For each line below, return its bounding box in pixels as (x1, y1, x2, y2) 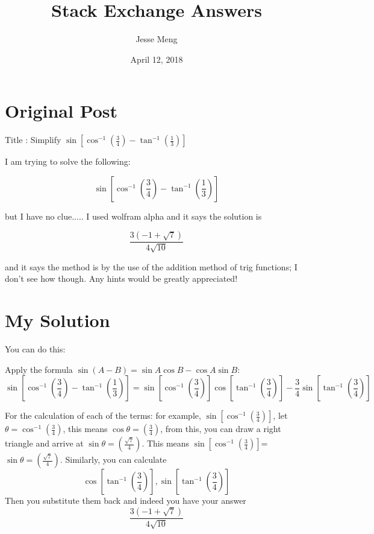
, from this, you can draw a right (160, 422, 281, 435)
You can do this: (5, 343, 66, 355)
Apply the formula (5, 363, 73, 375)
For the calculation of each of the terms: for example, (5, 409, 201, 422)
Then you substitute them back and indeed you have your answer (5, 494, 246, 507)
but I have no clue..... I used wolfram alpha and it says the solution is (5, 209, 262, 222)
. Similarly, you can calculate (60, 453, 167, 466)
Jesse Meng (136, 33, 178, 45)
